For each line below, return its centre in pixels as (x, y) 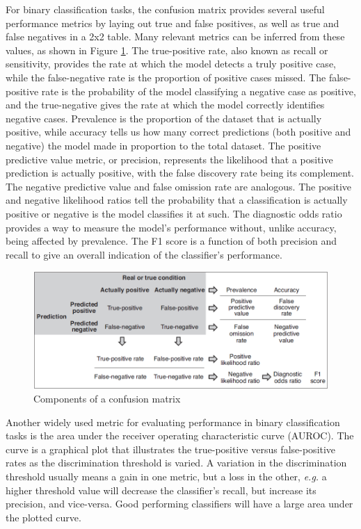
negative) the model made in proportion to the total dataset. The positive (163, 145)
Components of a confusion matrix (107, 399)
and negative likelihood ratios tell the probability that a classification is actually (177, 200)
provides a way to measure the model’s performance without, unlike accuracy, (171, 227)
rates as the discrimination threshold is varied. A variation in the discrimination (176, 463)
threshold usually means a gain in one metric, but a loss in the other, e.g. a (166, 477)
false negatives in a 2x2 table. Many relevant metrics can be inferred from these (175, 36)
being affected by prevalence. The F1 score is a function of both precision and (171, 241)
